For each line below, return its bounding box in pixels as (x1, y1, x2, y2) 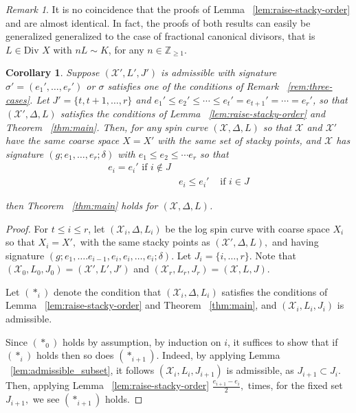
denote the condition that (54, 284, 162, 298)
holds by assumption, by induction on (63, 334, 221, 349)
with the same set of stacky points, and (157, 133, 321, 147)
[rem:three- (287, 78, 333, 93)
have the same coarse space (5, 133, 120, 147)
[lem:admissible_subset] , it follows (10, 363, 155, 377)
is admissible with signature (161, 65, 277, 80)
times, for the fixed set (247, 378, 343, 392)
